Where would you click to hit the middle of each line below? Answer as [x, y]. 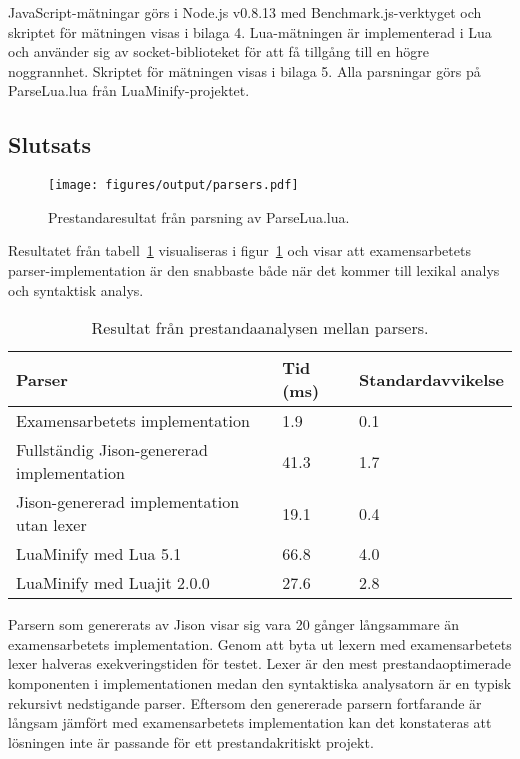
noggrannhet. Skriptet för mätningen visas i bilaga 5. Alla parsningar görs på [244, 70]
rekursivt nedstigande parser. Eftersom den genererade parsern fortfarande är [245, 702]
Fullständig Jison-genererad [112, 450]
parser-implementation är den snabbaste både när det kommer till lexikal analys [254, 270]
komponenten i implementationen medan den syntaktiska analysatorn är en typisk [260, 682]
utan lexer [51, 525]
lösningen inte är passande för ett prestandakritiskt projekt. [191, 741]
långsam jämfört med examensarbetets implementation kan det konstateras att [250, 722]
